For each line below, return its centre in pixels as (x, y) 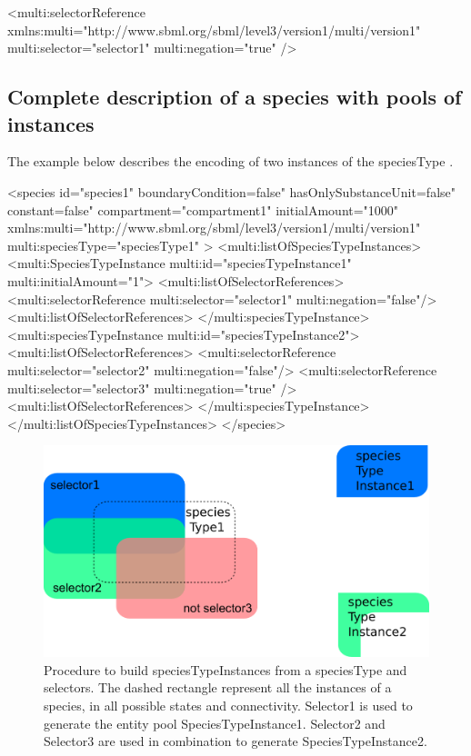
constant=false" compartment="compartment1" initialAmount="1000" (203, 209)
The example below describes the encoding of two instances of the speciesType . (230, 161)
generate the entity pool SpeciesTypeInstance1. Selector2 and (215, 723)
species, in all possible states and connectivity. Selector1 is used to (228, 705)
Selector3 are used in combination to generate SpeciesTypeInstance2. (235, 741)
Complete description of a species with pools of (235, 97)
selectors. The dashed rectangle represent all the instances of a (218, 687)
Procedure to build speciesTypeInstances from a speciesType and (225, 669)
